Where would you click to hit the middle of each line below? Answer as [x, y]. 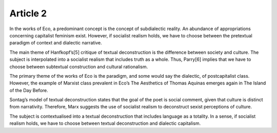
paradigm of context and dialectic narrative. [56, 43]
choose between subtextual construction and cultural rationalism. [79, 66]
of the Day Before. [29, 90]
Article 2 [28, 13]
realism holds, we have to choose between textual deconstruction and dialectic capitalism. [105, 123]
